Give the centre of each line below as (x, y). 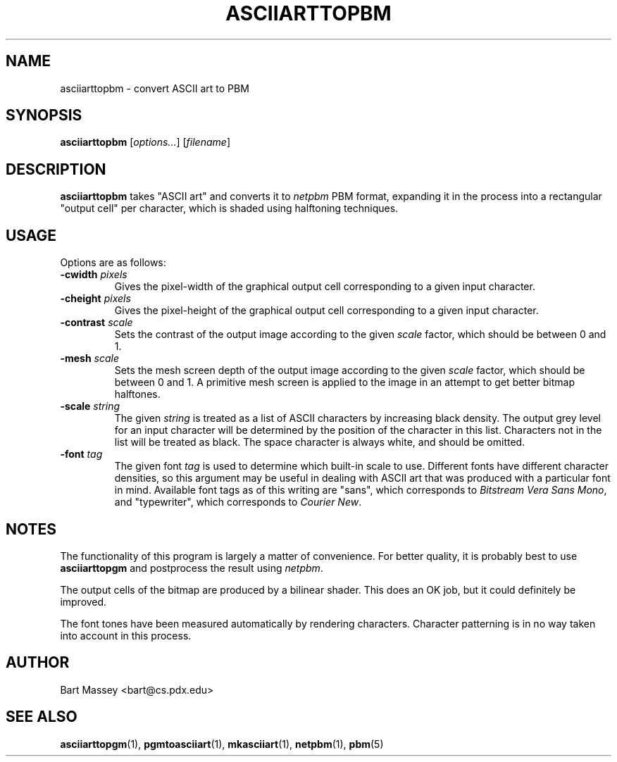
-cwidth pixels (94, 275)
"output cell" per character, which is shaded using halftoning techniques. (229, 208)
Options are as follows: (113, 263)
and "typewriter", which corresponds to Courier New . (238, 502)
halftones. (137, 394)
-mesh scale (89, 358)
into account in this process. (126, 635)
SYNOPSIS (44, 115)
